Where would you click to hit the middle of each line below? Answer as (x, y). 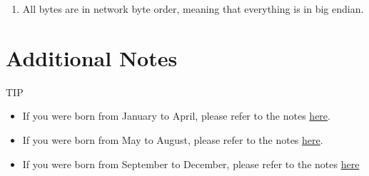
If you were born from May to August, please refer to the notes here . (173, 139)
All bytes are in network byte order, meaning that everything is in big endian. (193, 9)
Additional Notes (92, 57)
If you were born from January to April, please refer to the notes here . (176, 116)
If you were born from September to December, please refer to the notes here (191, 164)
